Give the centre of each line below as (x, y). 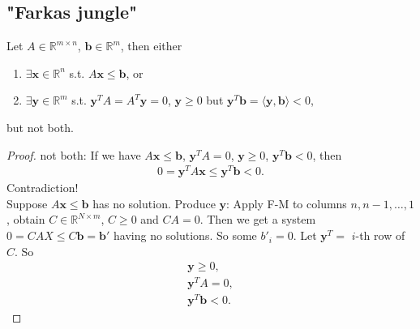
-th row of (380, 235)
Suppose (27, 203)
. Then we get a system (258, 219)
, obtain (26, 219)
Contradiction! (43, 188)
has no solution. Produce (154, 203)
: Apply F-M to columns (287, 203)
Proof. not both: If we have (74, 154)
